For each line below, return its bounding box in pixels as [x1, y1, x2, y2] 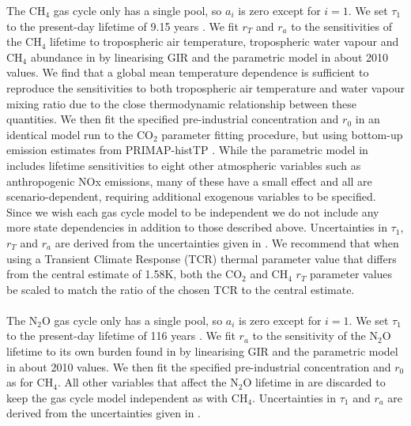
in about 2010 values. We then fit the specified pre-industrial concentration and [6, 358, 391, 375]
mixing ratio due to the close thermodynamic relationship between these [6, 95, 356, 111]
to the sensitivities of [291, 17, 392, 34]
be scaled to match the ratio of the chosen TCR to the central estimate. [6, 281, 355, 297]
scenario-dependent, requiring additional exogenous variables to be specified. [6, 188, 376, 205]
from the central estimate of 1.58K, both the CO [6, 266, 243, 282]
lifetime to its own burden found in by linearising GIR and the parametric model [6, 343, 398, 360]
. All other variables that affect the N [57, 374, 239, 390]
